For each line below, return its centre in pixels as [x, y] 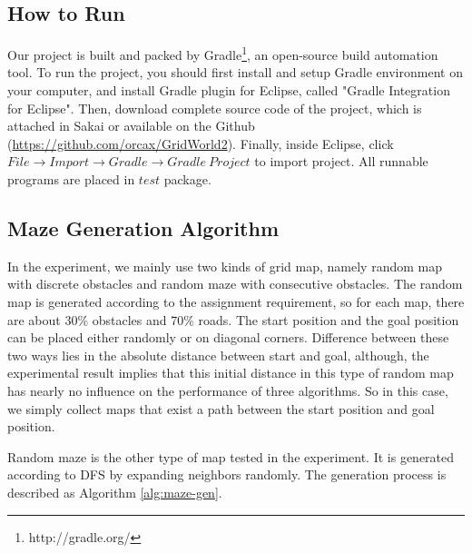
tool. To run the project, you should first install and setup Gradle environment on [235, 72]
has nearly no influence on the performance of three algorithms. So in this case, [228, 390]
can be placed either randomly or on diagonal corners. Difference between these [228, 337]
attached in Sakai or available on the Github [131, 126]
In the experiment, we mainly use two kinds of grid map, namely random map [225, 266]
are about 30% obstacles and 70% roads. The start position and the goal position [233, 319]
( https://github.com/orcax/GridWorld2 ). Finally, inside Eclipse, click [201, 143]
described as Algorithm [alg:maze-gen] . [115, 492]
